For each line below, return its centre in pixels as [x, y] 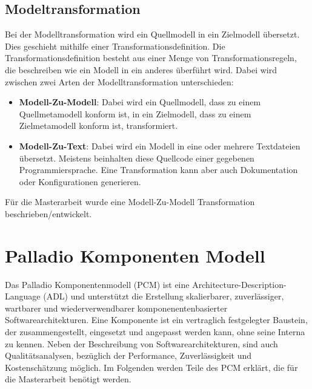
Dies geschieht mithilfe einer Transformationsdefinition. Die [115, 46]
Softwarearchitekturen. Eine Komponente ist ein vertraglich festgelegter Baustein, [156, 320]
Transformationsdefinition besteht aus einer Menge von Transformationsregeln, [151, 58]
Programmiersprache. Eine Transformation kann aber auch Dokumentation [158, 170]
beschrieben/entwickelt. [48, 213]
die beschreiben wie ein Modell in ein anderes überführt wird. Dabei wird [141, 69]
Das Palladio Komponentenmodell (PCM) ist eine [97, 284]
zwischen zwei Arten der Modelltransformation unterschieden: [119, 81]
